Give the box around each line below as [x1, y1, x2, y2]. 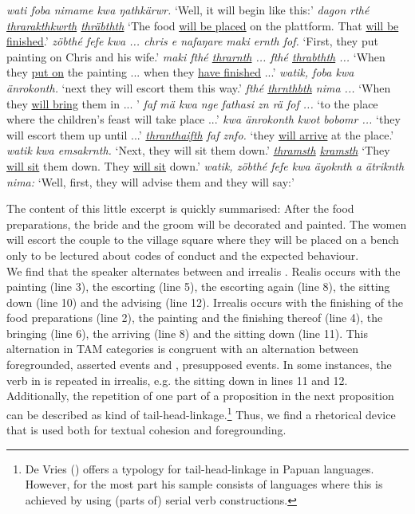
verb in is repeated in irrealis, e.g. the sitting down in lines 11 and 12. [6, 371, 348, 388]
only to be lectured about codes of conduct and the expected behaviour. [6, 246, 359, 263]
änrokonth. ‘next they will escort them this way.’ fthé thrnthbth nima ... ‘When [6, 79, 391, 96]
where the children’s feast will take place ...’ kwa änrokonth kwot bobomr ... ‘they [6, 111, 401, 128]
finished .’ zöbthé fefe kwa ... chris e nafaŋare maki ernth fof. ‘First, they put [6, 33, 378, 49]
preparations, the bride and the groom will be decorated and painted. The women [6, 215, 407, 232]
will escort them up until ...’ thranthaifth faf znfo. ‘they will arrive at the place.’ [6, 126, 394, 143]
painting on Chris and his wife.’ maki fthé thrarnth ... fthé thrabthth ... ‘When [6, 48, 385, 65]
